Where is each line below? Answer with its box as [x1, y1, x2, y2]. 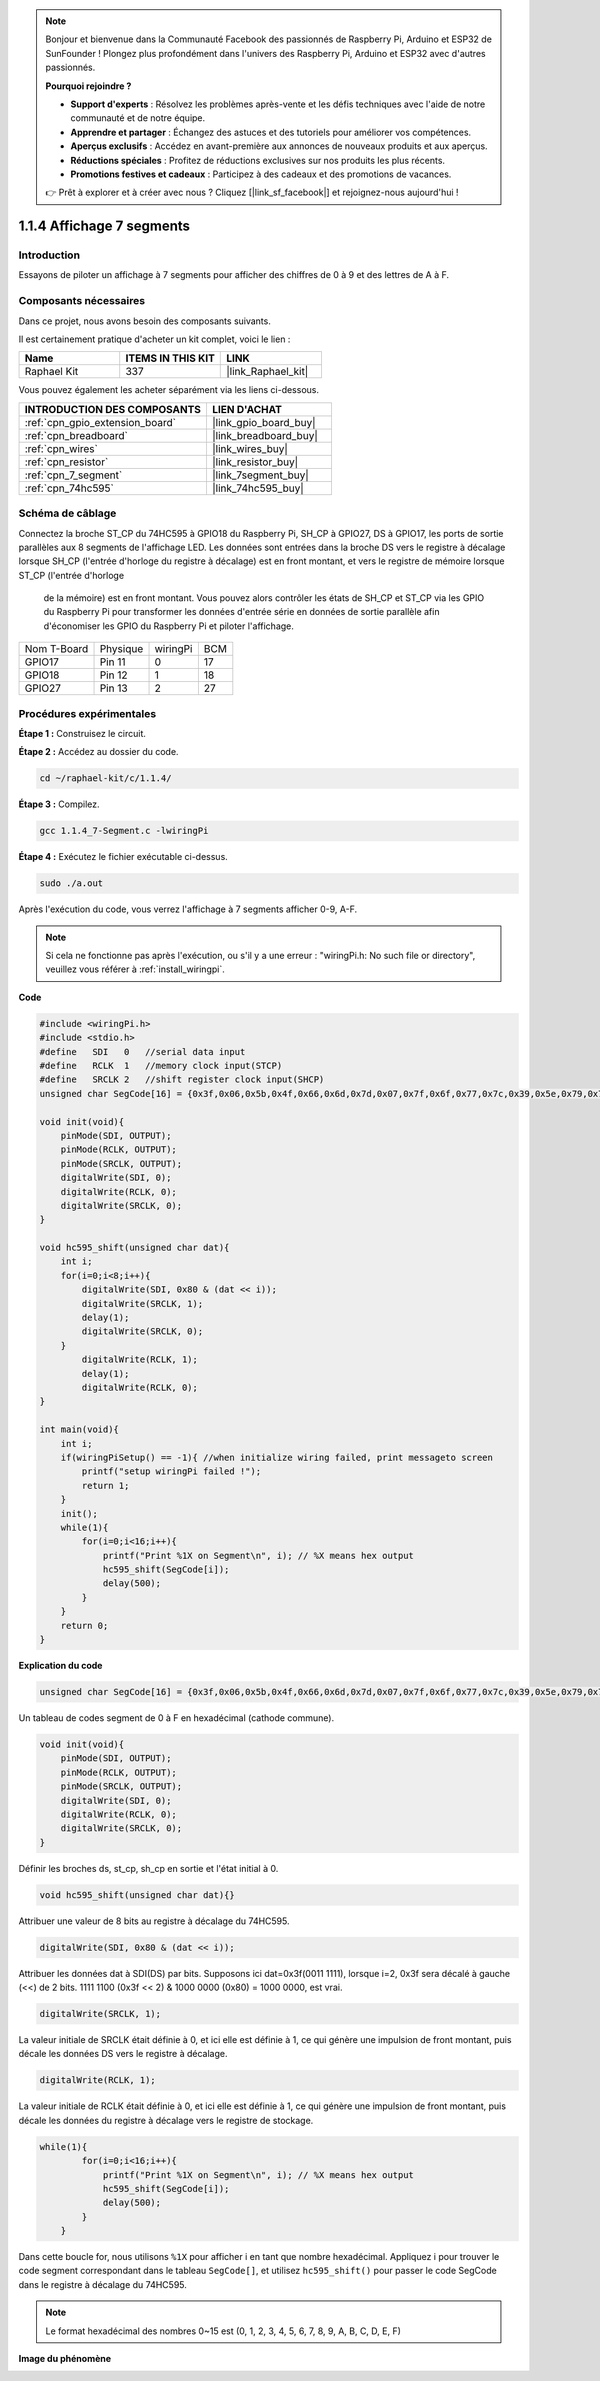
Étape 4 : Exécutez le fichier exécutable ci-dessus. [18, 851, 229, 863]
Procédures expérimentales [18, 706, 157, 720]
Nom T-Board [24, 642, 89, 656]
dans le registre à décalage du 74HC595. [18, 2278, 187, 2290]
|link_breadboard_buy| [211, 428, 319, 442]
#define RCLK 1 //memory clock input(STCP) [39, 1060, 283, 1072]
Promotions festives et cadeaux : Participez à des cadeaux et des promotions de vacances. [70, 168, 452, 180]
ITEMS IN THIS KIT [125, 351, 215, 365]
